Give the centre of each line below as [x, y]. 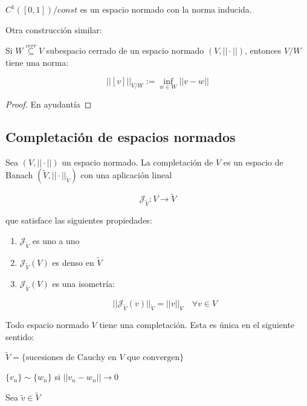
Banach [19, 175]
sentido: [20, 336]
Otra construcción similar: [54, 29]
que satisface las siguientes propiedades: [79, 220]
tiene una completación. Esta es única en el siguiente [197, 325]
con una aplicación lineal [126, 175]
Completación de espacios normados [121, 136]
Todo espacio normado [47, 325]
